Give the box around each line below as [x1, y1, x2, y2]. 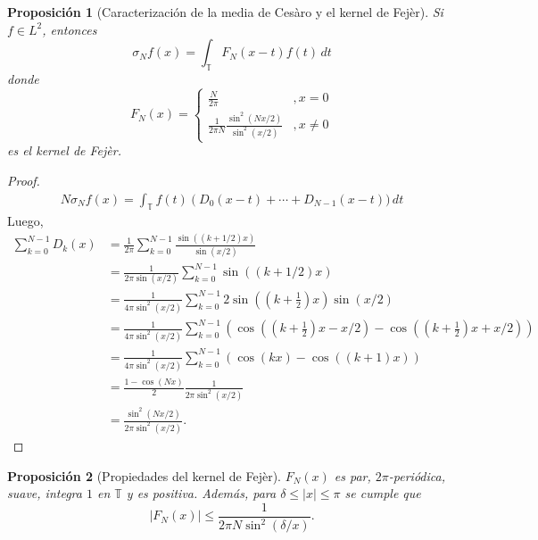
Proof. [7, 170, 40, 189]
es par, [334, 466, 371, 485]
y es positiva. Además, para [126, 484, 277, 503]
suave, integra [7, 484, 82, 503]
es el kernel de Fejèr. [7, 141, 121, 160]
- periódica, [388, 466, 445, 485]
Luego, [7, 212, 44, 230]
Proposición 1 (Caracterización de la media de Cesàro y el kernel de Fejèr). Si [7, 3, 443, 21]
